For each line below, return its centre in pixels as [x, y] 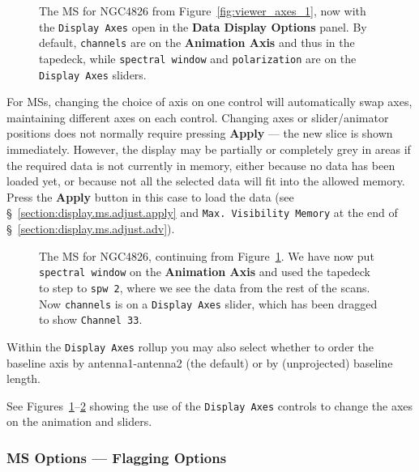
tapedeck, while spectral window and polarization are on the [198, 58]
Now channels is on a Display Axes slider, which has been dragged [208, 303]
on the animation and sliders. [79, 421]
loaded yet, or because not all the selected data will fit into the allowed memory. [206, 181]
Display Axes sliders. [93, 74]
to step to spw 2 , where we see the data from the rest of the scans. [205, 287]
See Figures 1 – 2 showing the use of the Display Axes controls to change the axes [210, 405]
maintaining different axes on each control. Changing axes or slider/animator [198, 117]
